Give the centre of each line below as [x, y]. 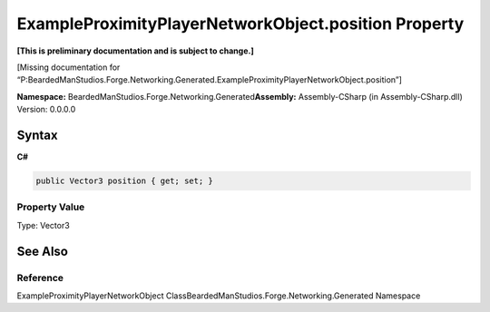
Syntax [37, 135]
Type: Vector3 [43, 225]
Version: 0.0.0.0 [46, 110]
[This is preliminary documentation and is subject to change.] [135, 51]
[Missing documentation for [69, 67]
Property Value [51, 207]
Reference [40, 278]
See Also [42, 251]
